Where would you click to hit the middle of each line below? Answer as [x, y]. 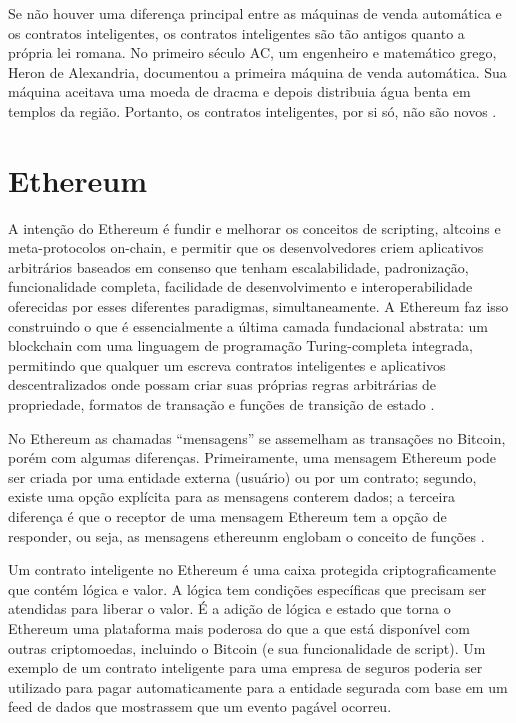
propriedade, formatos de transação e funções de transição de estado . [221, 404]
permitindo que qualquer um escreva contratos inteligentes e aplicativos [227, 364]
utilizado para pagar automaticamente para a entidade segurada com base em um [258, 686]
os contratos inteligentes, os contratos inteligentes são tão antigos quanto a [236, 32]
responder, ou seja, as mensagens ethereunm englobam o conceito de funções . [246, 535]
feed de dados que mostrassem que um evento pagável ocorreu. [200, 706]
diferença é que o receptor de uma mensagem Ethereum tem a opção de [227, 516]
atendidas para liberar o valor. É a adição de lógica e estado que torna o [229, 608]
